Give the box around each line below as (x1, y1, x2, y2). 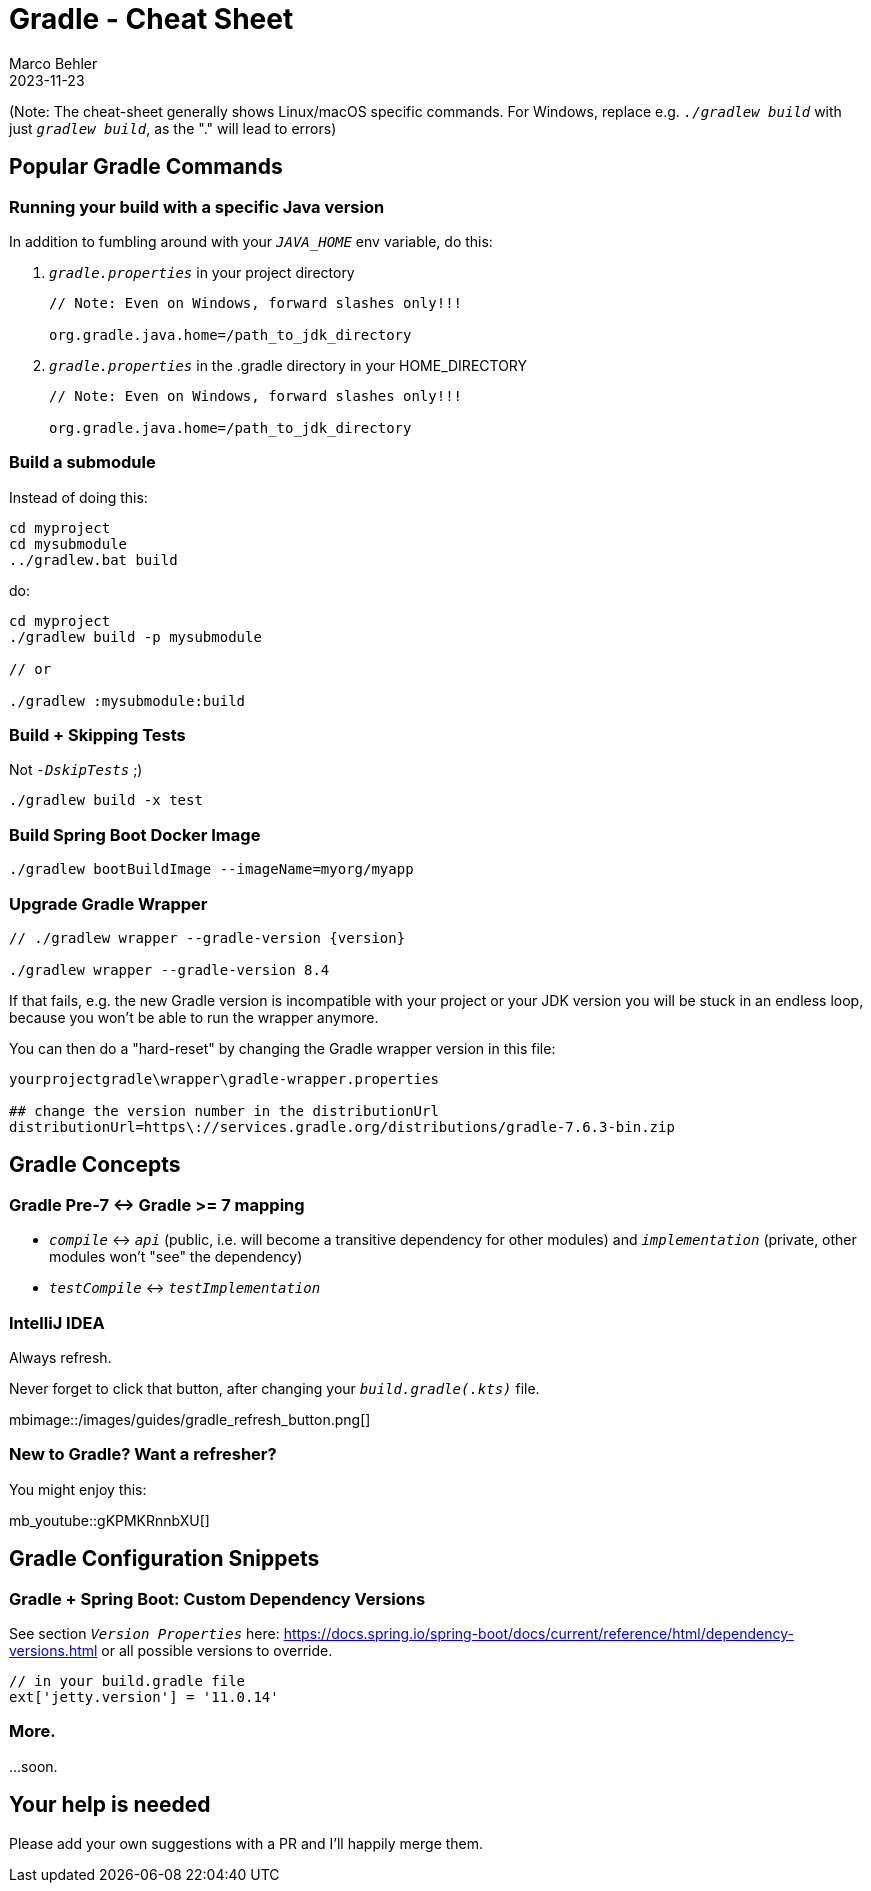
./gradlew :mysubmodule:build (9, 692, 246, 709)
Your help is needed (9, 1792, 211, 1818)
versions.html (9, 1641, 98, 1659)
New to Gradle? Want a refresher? (9, 1444, 277, 1465)
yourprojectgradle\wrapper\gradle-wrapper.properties (9, 1070, 439, 1087)
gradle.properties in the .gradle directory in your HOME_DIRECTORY (49, 356, 528, 374)
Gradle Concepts (9, 1152, 181, 1178)
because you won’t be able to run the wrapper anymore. (9, 1008, 379, 1026)
